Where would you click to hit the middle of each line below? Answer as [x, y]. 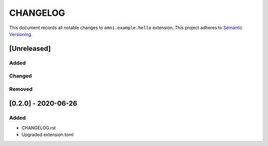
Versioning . [21, 34]
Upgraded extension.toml [48, 135]
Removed [21, 89]
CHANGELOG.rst [39, 128]
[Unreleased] [30, 49]
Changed [21, 76]
